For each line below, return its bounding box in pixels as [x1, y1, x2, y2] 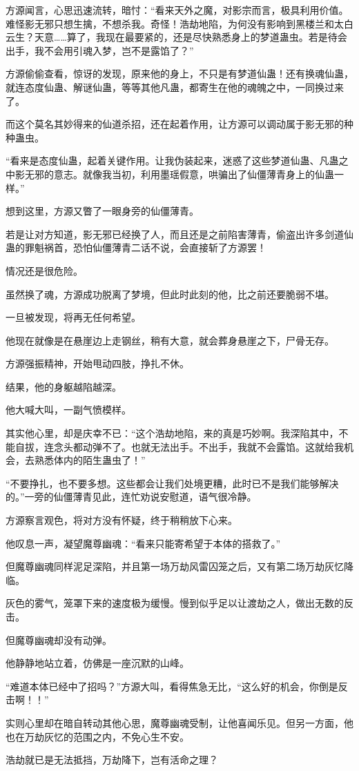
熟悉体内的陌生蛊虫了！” [34, 453, 146, 467]
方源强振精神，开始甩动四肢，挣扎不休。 [6, 356, 189, 371]
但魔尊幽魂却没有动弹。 [6, 632, 112, 647]
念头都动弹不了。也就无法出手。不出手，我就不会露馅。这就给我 [53, 439, 344, 453]
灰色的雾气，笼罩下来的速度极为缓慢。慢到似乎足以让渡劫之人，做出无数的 [6, 596, 344, 610]
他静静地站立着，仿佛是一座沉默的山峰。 [6, 656, 189, 670]
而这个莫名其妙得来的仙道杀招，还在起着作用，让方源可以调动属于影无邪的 [6, 117, 344, 131]
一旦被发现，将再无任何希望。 [6, 310, 141, 324]
